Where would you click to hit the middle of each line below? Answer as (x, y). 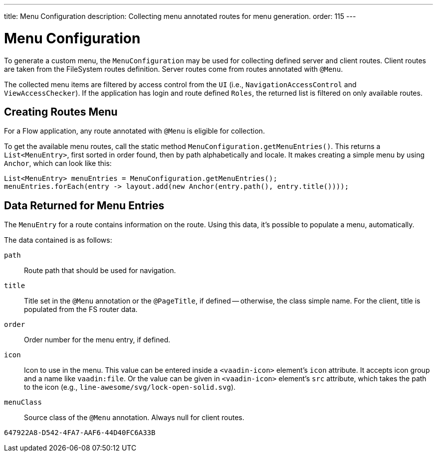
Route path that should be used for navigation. (100, 271)
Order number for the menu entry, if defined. (97, 340)
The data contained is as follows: (58, 240)
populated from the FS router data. (81, 309)
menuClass (23, 402)
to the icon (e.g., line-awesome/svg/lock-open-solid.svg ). (130, 387)
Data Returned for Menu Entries (84, 205)
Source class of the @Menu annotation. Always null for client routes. (134, 418)
